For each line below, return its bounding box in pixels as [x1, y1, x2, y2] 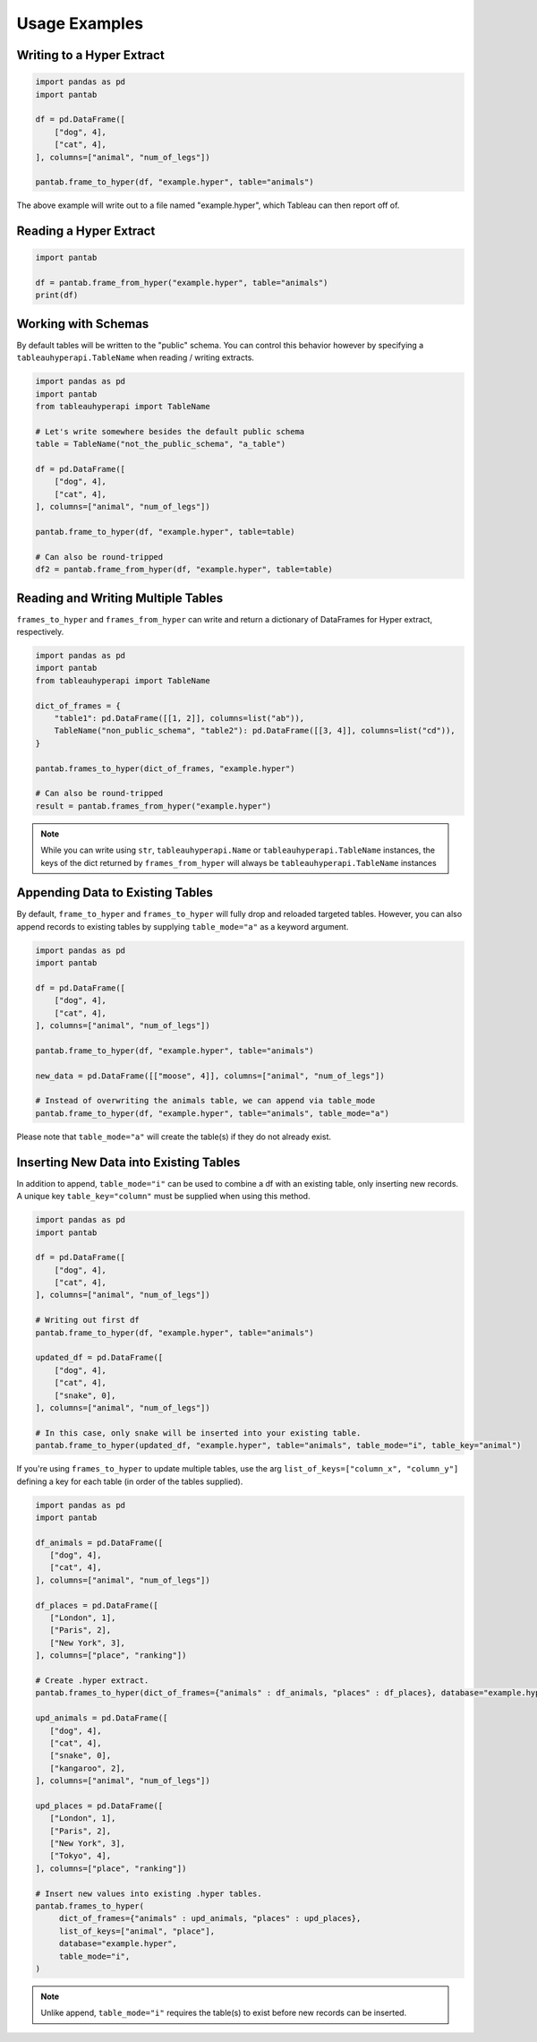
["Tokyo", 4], [49, 1850, 112, 1861]
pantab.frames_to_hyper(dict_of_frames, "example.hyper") [35, 763, 295, 774]
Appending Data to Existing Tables [16, 885, 214, 900]
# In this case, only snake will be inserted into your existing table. [35, 1428, 362, 1437]
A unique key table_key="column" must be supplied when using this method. [16, 1191, 311, 1202]
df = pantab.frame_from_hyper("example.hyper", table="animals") [35, 278, 328, 288]
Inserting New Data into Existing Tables [16, 1154, 241, 1170]
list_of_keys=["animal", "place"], [58, 1926, 215, 1936]
